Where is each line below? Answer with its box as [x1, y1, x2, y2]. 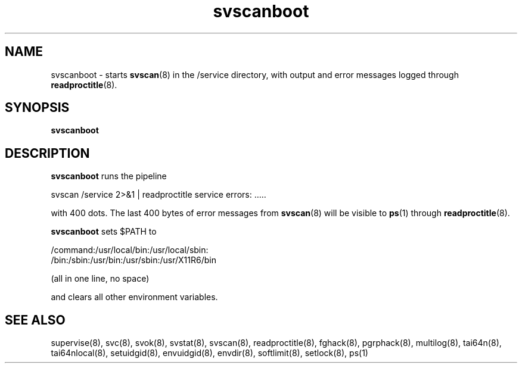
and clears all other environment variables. [51, 292, 218, 302]
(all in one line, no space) [51, 273, 150, 284]
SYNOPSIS [5, 100, 70, 116]
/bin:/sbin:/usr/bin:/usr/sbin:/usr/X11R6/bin [51, 255, 216, 266]
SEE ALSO [5, 312, 66, 328]
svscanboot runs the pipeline [51, 171, 167, 182]
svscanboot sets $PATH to [51, 226, 157, 237]
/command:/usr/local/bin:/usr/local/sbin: [51, 245, 209, 255]
